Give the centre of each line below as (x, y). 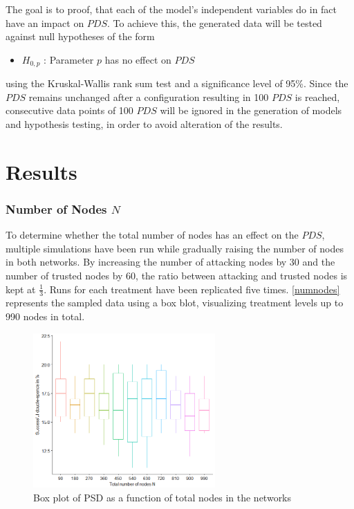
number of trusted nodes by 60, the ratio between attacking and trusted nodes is (177, 275)
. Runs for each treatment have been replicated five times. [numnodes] (192, 289)
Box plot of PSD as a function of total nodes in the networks (162, 497)
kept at (21, 289)
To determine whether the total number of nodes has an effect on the (152, 235)
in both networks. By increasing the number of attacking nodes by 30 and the (170, 262)
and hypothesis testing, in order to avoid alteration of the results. (144, 124)
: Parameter (69, 59)
